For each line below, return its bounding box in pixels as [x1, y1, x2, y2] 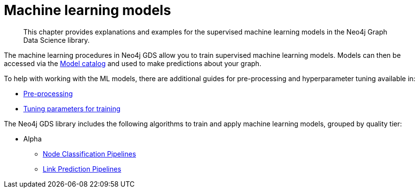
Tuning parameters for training [23, 104, 121, 113]
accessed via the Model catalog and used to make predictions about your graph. [4, 59, 262, 68]
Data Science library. [23, 35, 90, 44]
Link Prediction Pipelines [43, 164, 121, 173]
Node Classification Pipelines [43, 149, 136, 158]
